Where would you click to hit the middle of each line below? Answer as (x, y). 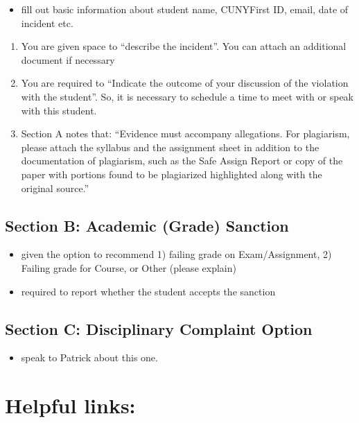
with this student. (59, 110)
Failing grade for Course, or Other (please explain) (129, 267)
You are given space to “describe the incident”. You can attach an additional (184, 46)
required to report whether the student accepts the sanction (148, 291)
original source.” (55, 188)
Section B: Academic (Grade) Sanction (147, 225)
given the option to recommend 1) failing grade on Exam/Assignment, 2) (176, 254)
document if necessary (68, 59)
